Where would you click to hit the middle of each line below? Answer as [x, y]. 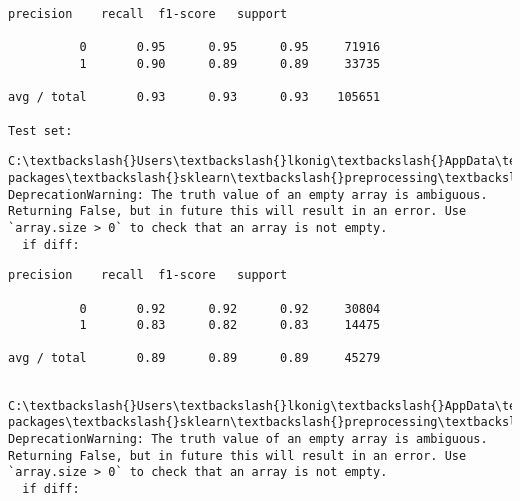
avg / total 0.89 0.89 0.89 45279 [194, 358]
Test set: [40, 130]
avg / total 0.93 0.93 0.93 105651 [194, 97]
